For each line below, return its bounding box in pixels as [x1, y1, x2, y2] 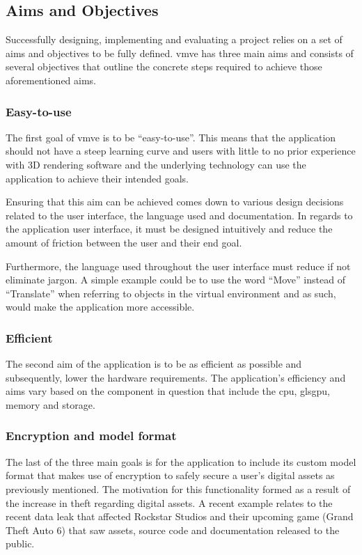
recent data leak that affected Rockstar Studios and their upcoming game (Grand [6, 509, 354, 524]
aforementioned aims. [6, 72, 97, 87]
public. [6, 536, 35, 551]
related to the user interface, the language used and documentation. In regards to [6, 208, 353, 222]
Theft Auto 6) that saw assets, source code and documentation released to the [6, 522, 340, 537]
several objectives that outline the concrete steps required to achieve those [6, 59, 322, 74]
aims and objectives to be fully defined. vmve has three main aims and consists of [6, 45, 354, 60]
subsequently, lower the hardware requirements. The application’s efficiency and [6, 370, 346, 384]
